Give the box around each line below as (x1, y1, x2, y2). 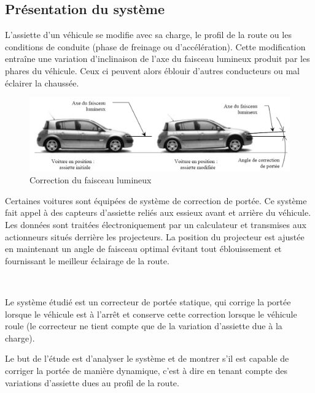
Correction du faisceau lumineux (29, 174, 152, 186)
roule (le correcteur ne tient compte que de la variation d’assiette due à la (5, 319, 282, 332)
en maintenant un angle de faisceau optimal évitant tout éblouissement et (5, 242, 282, 255)
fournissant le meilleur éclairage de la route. (5, 254, 169, 267)
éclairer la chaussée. (5, 76, 79, 89)
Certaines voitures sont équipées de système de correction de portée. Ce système (5, 194, 307, 207)
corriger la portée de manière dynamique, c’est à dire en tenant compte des (5, 364, 288, 376)
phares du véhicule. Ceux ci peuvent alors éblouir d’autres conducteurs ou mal (5, 64, 300, 77)
